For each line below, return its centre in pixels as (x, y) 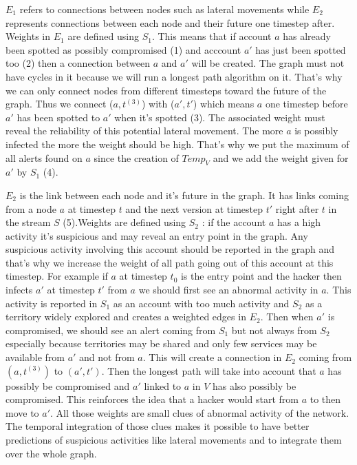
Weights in (28, 36)
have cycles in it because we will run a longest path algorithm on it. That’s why (174, 76)
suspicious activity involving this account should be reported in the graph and (170, 249)
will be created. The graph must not (268, 63)
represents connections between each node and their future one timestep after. (170, 22)
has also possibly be (255, 385)
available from (35, 357)
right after (297, 208)
